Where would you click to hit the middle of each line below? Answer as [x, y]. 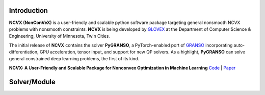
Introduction [28, 11]
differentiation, [24, 52]
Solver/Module [32, 82]
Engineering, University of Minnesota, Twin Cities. [60, 36]
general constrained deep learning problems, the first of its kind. [74, 59]
